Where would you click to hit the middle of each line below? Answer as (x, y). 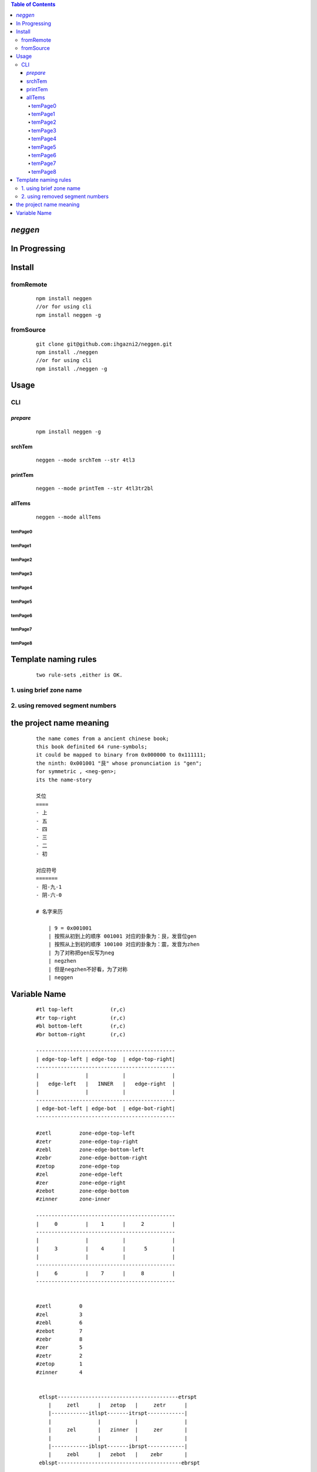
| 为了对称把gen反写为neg (81, 953)
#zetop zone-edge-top (78, 1166)
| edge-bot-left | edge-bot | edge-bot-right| (106, 1109)
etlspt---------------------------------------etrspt (118, 1397)
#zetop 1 (59, 1364)
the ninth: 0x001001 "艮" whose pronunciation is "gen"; (119, 763)
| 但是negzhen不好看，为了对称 (88, 969)
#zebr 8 (59, 1339)
